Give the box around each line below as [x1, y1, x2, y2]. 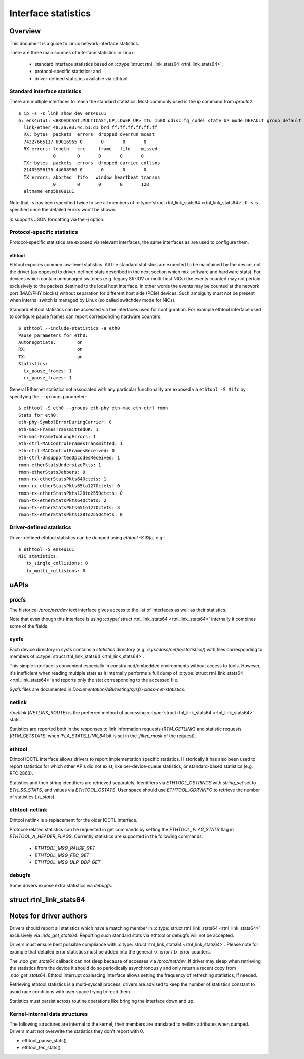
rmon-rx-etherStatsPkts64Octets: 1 [18, 476, 107, 482]
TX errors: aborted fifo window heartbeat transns [23, 174, 160, 180]
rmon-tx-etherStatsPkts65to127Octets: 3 [18, 505, 120, 510]
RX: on [18, 346, 83, 352]
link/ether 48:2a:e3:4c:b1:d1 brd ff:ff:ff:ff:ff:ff [23, 124, 158, 130]
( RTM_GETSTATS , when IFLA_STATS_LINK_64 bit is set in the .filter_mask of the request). [9, 733, 196, 739]
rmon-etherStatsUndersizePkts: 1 [18, 462, 101, 468]
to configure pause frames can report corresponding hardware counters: [9, 313, 162, 320]
